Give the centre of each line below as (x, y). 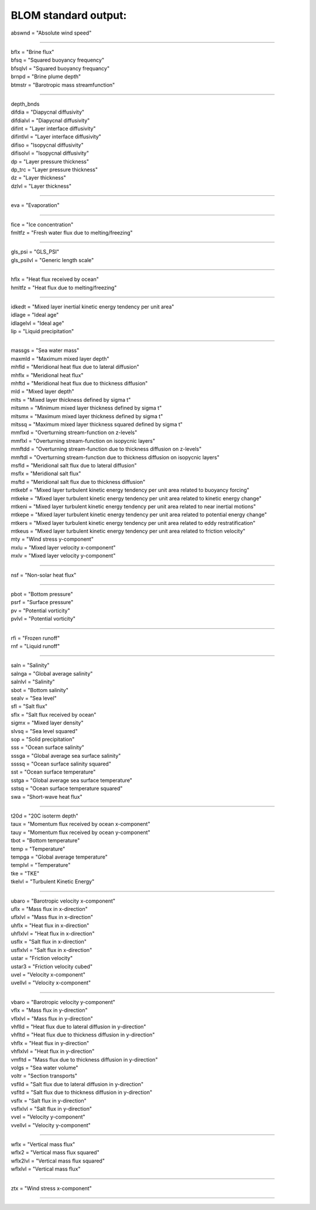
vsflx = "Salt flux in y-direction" (49, 1100)
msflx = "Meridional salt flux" (46, 474)
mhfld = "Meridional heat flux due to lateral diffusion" (75, 367)
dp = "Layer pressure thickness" (50, 161)
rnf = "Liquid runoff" (35, 646)
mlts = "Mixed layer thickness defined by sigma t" (71, 399)
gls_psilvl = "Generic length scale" (52, 260)
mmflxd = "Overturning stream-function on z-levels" (74, 433)
